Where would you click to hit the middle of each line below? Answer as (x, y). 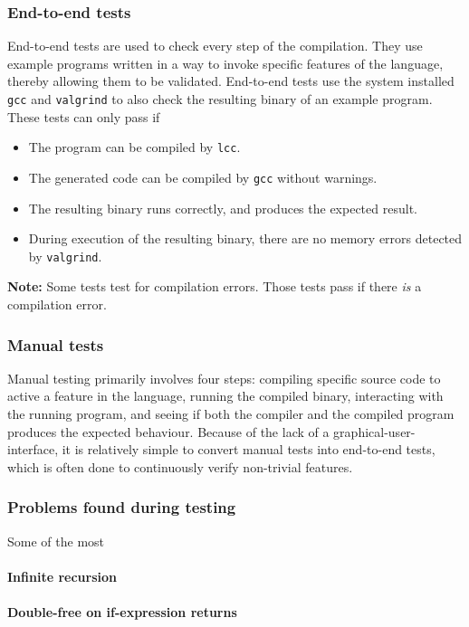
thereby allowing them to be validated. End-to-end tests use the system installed (231, 81)
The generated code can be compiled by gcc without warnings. (203, 177)
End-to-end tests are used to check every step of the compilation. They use (215, 46)
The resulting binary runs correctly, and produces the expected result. (223, 208)
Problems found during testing (122, 507)
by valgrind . (65, 256)
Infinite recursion (62, 576)
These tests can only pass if (84, 116)
